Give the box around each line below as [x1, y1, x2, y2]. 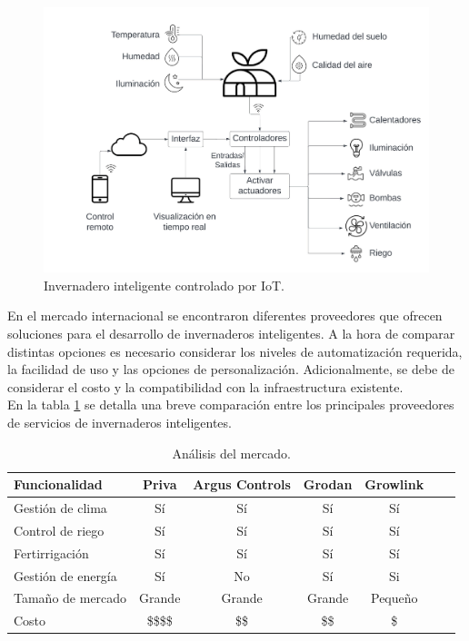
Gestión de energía [14, 566, 117, 585]
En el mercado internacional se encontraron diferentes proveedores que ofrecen [7, 306, 443, 325]
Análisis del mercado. [172, 443, 291, 462]
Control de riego [14, 520, 105, 539]
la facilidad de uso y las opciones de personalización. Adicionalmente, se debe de [7, 360, 454, 379]
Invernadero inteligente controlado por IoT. [44, 275, 285, 294]
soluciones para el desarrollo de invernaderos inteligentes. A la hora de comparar [7, 323, 455, 342]
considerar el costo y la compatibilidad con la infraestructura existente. [7, 377, 404, 396]
